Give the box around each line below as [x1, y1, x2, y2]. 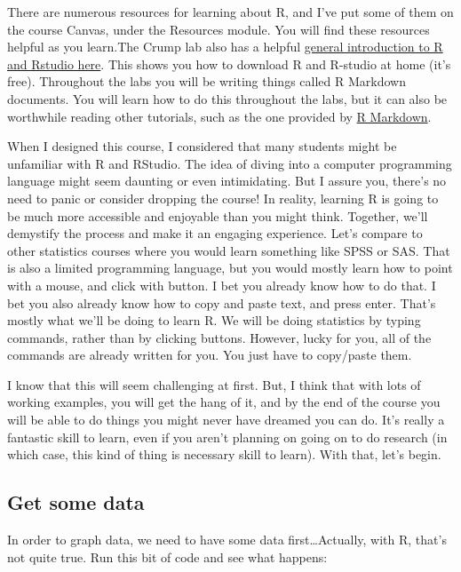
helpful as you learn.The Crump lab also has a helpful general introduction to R [7, 37, 443, 56]
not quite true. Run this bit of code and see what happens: [7, 547, 328, 566]
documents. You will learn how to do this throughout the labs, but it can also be [7, 89, 448, 107]
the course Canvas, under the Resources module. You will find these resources [7, 20, 430, 38]
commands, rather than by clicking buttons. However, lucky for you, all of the [7, 328, 432, 346]
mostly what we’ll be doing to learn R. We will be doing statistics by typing [7, 311, 421, 330]
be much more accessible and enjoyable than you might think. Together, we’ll [7, 206, 428, 225]
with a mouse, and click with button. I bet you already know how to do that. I [7, 275, 436, 294]
